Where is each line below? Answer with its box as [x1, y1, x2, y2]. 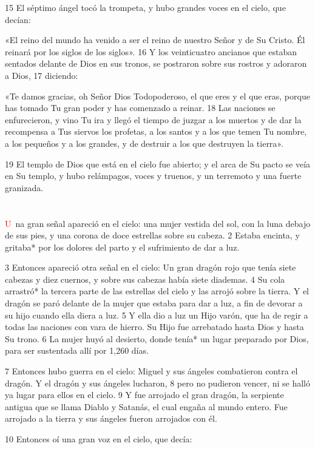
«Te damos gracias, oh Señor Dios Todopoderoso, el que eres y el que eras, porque [5, 89, 310, 102]
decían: [5, 13, 31, 25]
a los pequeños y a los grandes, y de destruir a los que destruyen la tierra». [5, 137, 283, 149]
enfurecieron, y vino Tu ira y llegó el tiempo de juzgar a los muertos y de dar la [5, 113, 302, 126]
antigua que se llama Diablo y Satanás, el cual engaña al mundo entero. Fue [5, 400, 288, 413]
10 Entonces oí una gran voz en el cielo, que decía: [5, 433, 192, 445]
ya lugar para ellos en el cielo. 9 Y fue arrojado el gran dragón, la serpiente [5, 388, 284, 401]
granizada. [5, 181, 44, 194]
